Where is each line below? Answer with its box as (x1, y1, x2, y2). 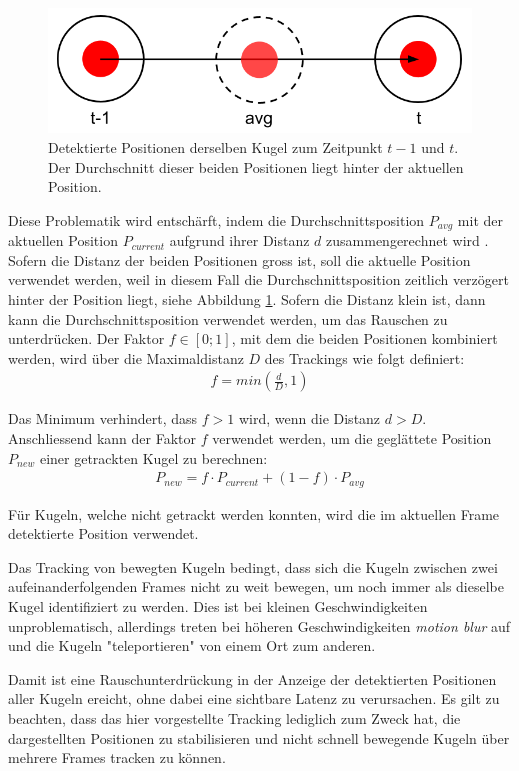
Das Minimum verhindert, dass (8, 408, 198, 429)
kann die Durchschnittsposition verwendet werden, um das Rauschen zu (8, 308, 448, 329)
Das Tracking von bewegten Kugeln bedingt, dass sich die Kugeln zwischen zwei (8, 556, 498, 577)
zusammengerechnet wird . (326, 230, 489, 251)
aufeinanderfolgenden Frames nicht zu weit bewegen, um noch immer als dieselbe (8, 576, 504, 597)
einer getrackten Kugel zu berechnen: (39, 447, 268, 468)
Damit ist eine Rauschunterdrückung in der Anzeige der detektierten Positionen (8, 668, 497, 689)
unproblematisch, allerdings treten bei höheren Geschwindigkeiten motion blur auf (8, 615, 511, 636)
